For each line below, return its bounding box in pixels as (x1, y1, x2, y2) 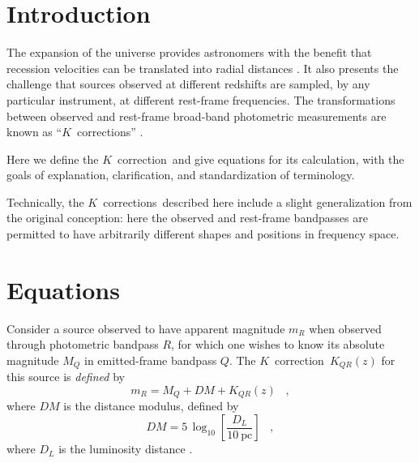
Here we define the (6, 150, 99, 167)
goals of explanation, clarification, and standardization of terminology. (6, 166, 355, 183)
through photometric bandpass (6, 336, 159, 353)
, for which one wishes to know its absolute (171, 336, 385, 353)
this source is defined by (6, 368, 125, 385)
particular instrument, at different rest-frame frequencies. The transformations (6, 91, 395, 108)
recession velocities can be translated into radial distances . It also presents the (6, 59, 399, 76)
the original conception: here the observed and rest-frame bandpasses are (6, 209, 368, 226)
